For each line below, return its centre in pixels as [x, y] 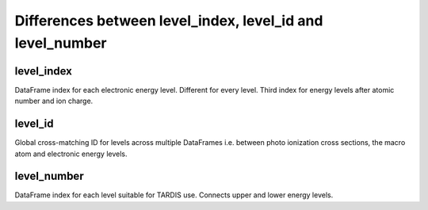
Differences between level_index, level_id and [169, 21]
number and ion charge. [54, 101]
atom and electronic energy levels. [71, 154]
